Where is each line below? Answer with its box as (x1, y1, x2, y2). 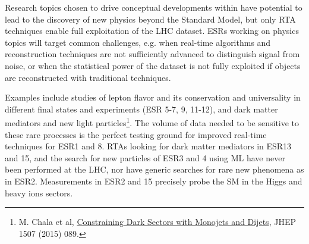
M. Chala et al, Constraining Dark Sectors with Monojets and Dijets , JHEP (18, 215, 296, 228)
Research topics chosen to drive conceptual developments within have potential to (5, 1, 302, 13)
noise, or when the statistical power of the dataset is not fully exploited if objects (5, 59, 301, 71)
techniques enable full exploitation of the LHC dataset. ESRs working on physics (5, 24, 299, 37)
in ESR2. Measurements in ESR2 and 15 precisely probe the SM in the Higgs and (5, 174, 302, 187)
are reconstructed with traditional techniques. (5, 71, 171, 83)
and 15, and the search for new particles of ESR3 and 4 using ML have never (5, 151, 285, 164)
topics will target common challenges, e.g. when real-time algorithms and (5, 36, 271, 48)
